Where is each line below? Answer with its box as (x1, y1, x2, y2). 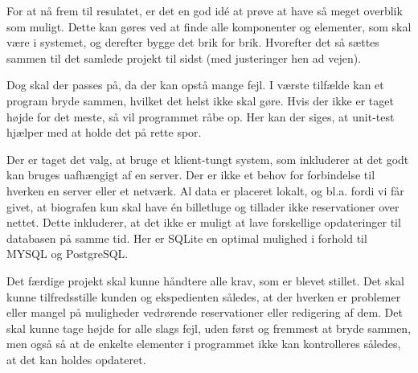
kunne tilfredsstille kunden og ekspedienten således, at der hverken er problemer (6, 288, 401, 305)
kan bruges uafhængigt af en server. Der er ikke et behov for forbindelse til (6, 166, 375, 183)
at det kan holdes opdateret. (6, 350, 146, 367)
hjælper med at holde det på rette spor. (6, 124, 202, 141)
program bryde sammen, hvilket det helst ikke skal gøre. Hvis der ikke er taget (6, 92, 394, 109)
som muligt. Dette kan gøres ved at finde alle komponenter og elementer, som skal (6, 18, 412, 35)
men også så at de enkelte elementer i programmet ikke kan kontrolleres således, (6, 335, 401, 352)
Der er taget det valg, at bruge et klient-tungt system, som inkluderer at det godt (6, 150, 409, 167)
